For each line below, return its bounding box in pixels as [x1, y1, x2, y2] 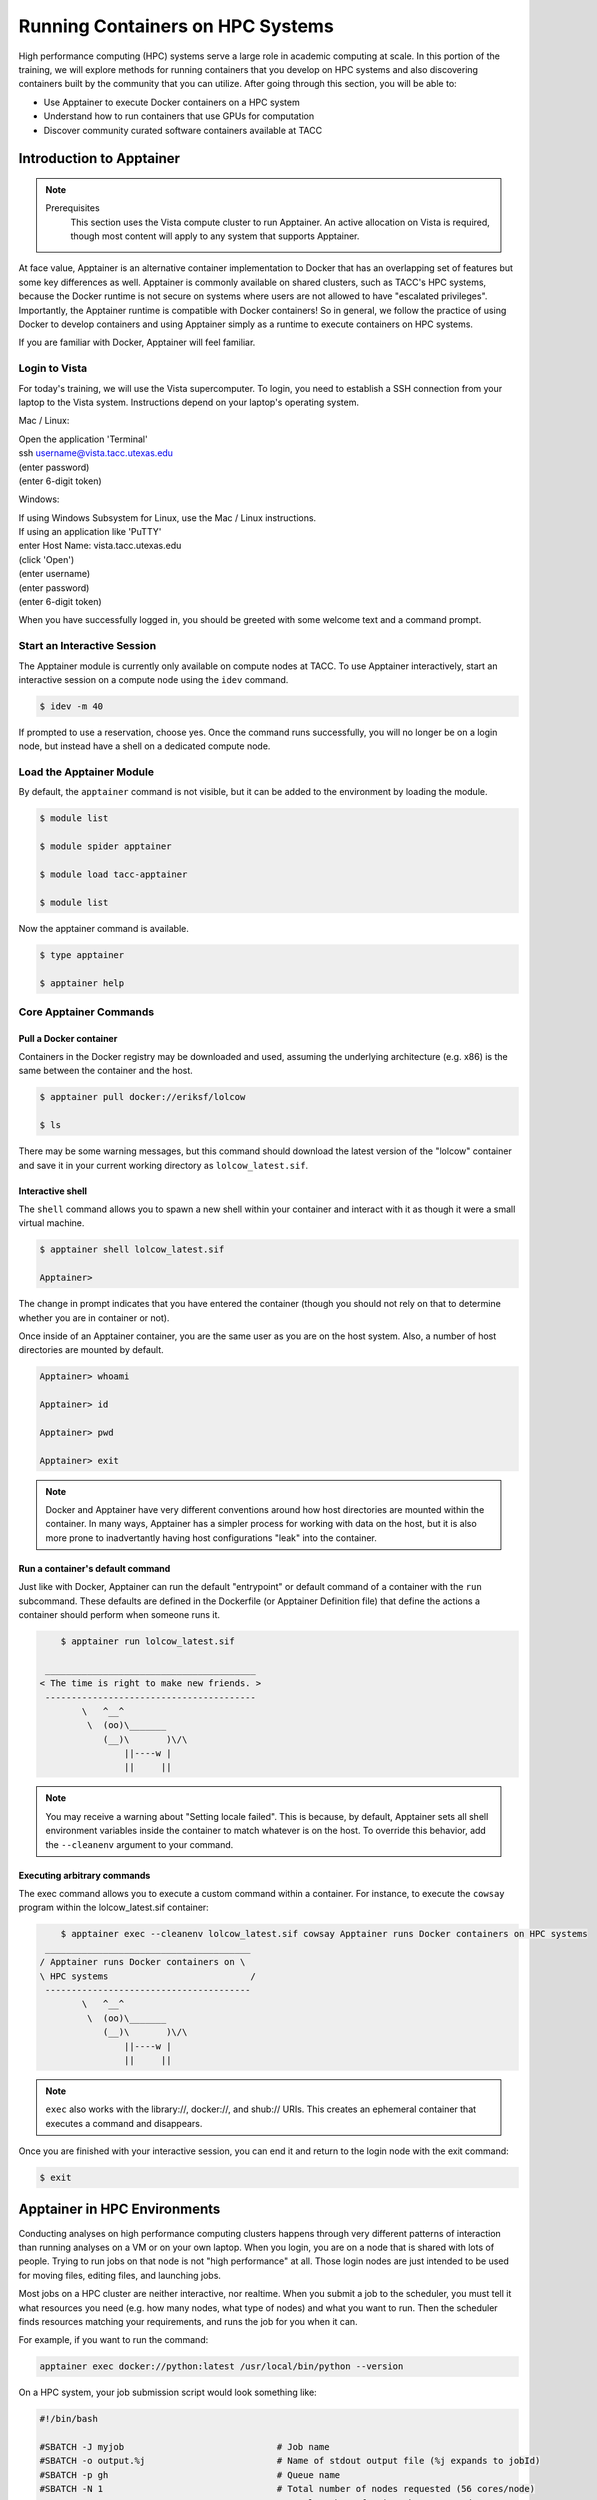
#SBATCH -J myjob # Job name [39, 2441, 330, 2453]
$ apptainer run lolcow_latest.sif [60, 1635, 235, 1647]
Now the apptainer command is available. [18, 922, 189, 934]
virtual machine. [18, 1217, 85, 1229]
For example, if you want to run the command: [18, 2334, 209, 2346]
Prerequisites [45, 202, 100, 214]
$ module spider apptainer [39, 841, 172, 852]
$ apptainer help [39, 977, 125, 989]
